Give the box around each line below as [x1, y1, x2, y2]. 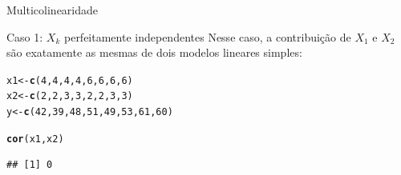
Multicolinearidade [6, 2, 99, 18]
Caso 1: [6, 28, 43, 45]
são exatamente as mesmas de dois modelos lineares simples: [6, 44, 302, 61]
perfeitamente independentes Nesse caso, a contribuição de [63, 28, 351, 45]
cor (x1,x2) [6, 133, 64, 145]
